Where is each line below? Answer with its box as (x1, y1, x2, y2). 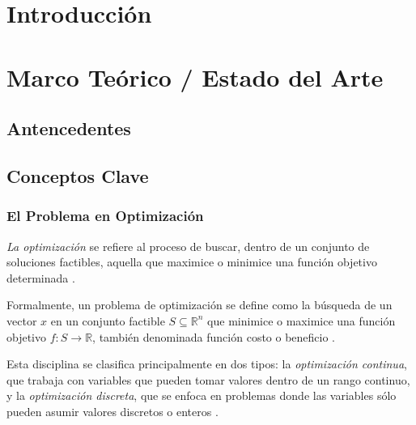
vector (6, 312, 37, 329)
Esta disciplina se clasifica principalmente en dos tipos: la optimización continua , (6, 355, 407, 372)
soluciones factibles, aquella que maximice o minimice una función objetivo (6, 253, 377, 270)
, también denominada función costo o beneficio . (92, 328, 336, 345)
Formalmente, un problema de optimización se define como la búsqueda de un (6, 296, 393, 313)
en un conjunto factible (50, 312, 165, 329)
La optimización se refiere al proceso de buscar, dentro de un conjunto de (6, 237, 370, 254)
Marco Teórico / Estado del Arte (6, 60, 384, 93)
